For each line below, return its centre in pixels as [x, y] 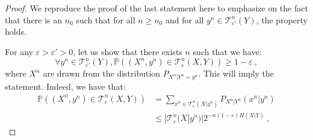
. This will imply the [236, 73]
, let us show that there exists [128, 51]
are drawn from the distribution [102, 73]
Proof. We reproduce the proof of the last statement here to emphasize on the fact [156, 8]
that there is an [34, 19]
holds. [16, 31]
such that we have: [227, 51]
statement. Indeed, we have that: [65, 86]
